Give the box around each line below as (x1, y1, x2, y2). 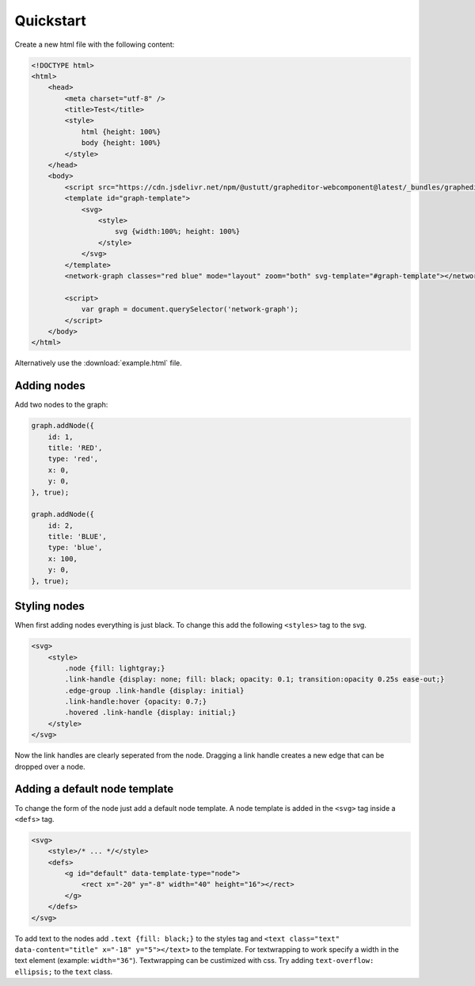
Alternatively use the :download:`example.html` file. (14, 358, 182, 368)
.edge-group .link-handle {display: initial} (64, 686, 245, 695)
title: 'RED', (47, 443, 103, 452)
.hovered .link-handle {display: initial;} (64, 708, 237, 717)
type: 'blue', (47, 543, 103, 552)
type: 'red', (47, 454, 99, 464)
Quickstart (14, 12, 87, 29)
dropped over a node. (14, 762, 86, 771)
